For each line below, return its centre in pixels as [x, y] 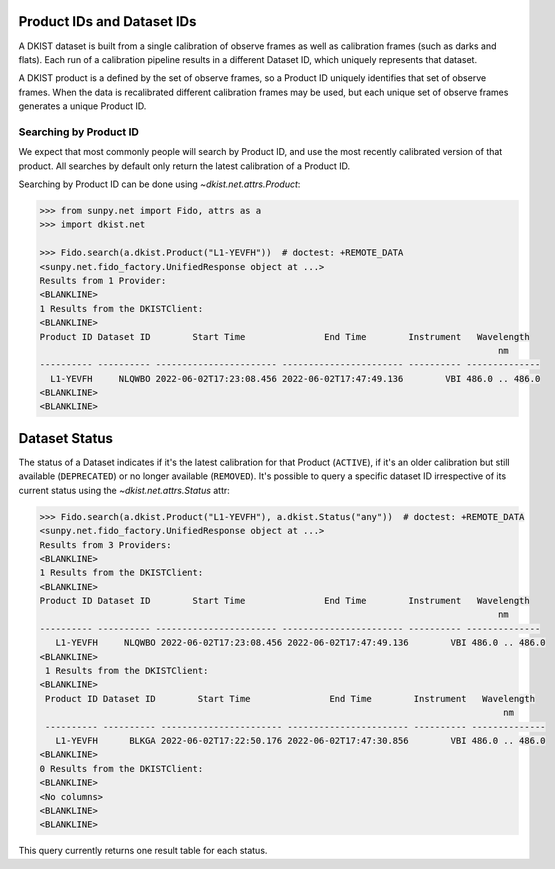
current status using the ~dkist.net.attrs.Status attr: [124, 490]
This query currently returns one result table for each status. [143, 851]
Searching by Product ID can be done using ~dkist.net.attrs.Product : [159, 184]
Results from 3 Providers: [105, 544]
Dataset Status [66, 438]
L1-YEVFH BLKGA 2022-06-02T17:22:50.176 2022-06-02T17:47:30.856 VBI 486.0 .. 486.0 [300, 740]
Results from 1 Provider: [103, 280]
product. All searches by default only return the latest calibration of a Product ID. [184, 166]
